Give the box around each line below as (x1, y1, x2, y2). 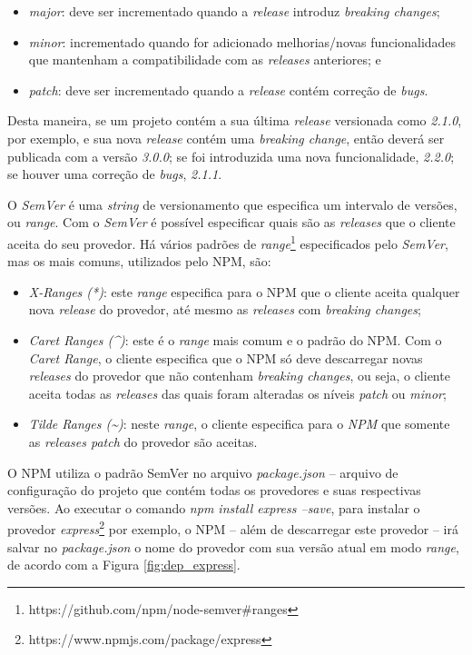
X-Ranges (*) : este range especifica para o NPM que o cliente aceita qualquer (28, 282, 460, 301)
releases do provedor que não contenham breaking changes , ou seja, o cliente (28, 366, 450, 385)
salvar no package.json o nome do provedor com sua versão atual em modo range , (7, 537, 459, 556)
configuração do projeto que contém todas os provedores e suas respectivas (7, 481, 421, 500)
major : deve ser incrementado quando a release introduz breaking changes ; (28, 2, 440, 20)
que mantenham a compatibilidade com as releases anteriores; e (28, 50, 381, 69)
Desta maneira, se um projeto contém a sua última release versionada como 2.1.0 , (7, 111, 462, 130)
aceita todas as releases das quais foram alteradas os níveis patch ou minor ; (28, 383, 447, 402)
